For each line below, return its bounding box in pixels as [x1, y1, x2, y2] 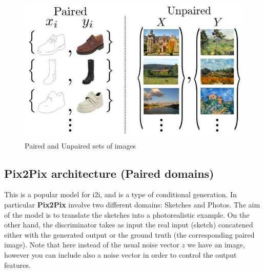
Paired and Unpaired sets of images [25, 140, 136, 151]
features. [4, 259, 31, 270]
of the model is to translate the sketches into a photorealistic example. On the [4, 209, 250, 220]
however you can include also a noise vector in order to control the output [4, 249, 237, 260]
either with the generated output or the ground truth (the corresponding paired [4, 229, 255, 240]
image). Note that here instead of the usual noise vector [4, 239, 179, 250]
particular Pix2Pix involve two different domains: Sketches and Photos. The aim [4, 199, 260, 210]
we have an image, [187, 239, 245, 250]
